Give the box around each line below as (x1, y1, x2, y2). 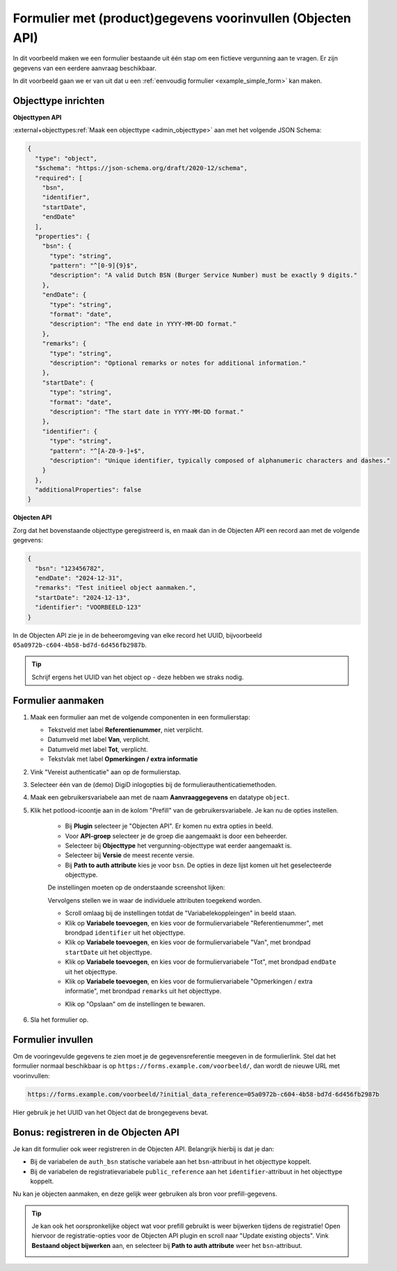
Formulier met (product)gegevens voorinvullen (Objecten (13, 10, 351, 26)
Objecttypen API (13, 114, 62, 122)
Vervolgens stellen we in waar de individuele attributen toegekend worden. (47, 896, 262, 905)
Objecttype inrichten (13, 95, 105, 107)
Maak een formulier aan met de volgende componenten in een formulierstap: (30, 712, 250, 721)
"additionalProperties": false (35, 486, 142, 494)
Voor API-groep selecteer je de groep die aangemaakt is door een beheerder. (65, 832, 288, 840)
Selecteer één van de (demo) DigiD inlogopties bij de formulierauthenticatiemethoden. (30, 780, 277, 788)
